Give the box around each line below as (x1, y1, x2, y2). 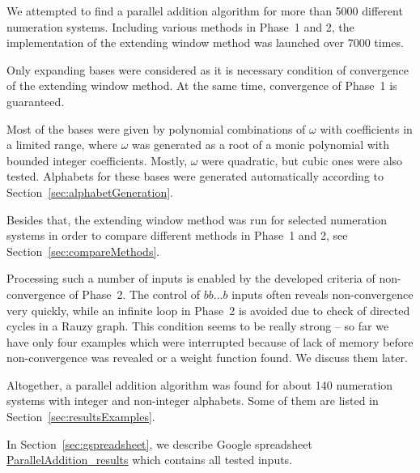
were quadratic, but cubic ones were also (202, 151, 403, 168)
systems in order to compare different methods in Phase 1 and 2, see (6, 227, 348, 244)
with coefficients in (320, 120, 413, 137)
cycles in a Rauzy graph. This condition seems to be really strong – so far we (6, 317, 389, 335)
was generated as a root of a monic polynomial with (132, 136, 389, 153)
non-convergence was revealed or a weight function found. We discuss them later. (6, 349, 408, 366)
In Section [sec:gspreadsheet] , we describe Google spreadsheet (6, 435, 312, 452)
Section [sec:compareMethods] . (6, 242, 160, 259)
